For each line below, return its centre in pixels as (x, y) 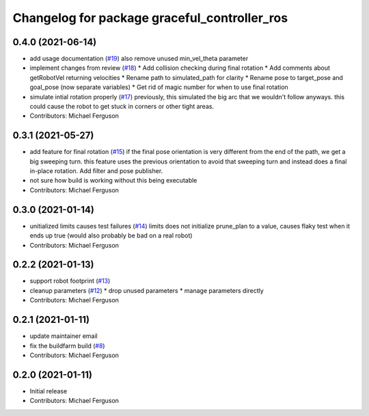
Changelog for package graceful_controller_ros (150, 18)
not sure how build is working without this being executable (113, 181)
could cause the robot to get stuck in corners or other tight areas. (122, 107)
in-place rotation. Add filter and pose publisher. (96, 171)
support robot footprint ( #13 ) (70, 281)
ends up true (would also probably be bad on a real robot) (111, 235)
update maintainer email (64, 336)
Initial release (49, 391)
